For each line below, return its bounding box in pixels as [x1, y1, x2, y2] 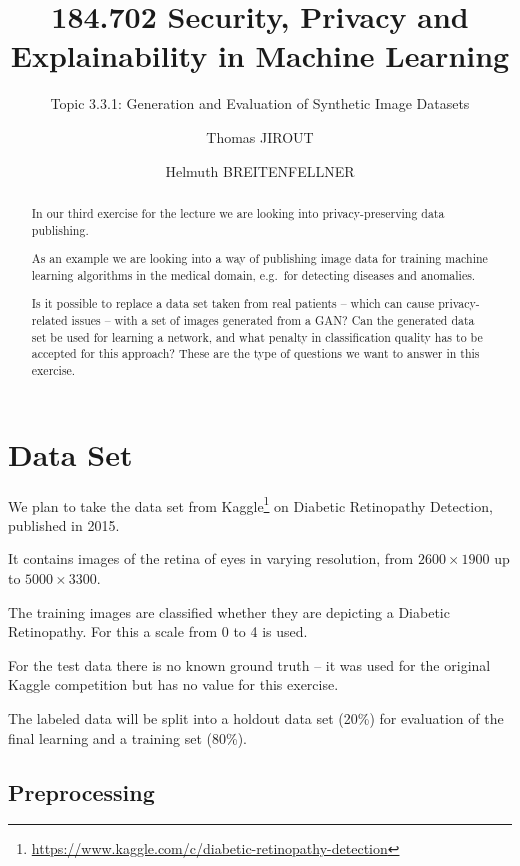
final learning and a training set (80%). [8, 727, 247, 748]
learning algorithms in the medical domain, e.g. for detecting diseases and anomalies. [31, 266, 476, 283]
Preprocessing [8, 776, 155, 807]
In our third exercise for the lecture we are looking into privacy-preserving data [31, 204, 445, 221]
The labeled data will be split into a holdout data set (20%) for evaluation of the [8, 707, 504, 728]
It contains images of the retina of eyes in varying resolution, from [8, 548, 414, 569]
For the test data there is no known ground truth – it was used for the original [8, 654, 491, 675]
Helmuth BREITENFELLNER [165, 160, 355, 181]
